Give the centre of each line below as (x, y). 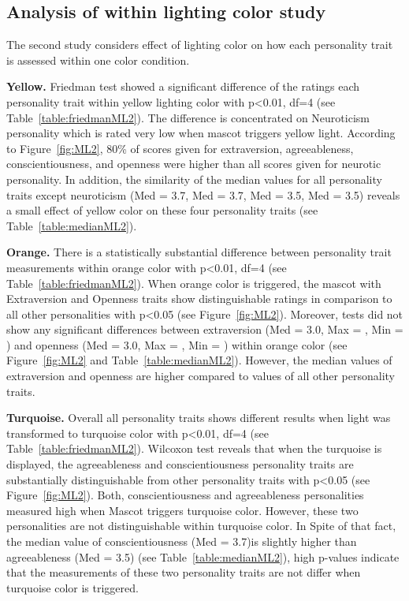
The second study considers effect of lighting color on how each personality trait (200, 45)
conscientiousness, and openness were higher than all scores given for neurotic (194, 164)
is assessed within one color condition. (98, 60)
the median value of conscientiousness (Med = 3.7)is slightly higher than (182, 541)
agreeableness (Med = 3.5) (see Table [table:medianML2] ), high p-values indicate (203, 556)
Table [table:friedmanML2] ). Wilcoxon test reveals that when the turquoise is (194, 448)
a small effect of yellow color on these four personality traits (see (162, 210)
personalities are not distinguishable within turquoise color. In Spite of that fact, (201, 526)
